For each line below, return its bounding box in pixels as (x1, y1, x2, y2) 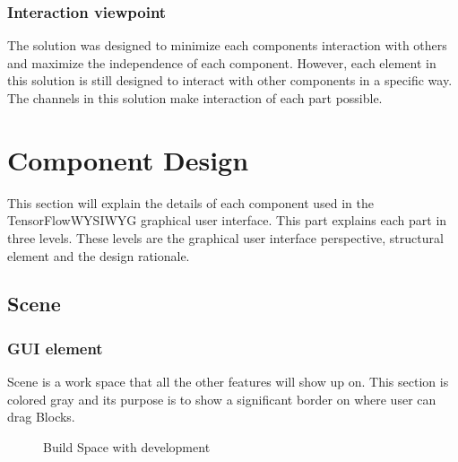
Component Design (7, 141, 249, 178)
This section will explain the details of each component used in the (7, 193, 375, 212)
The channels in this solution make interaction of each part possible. (7, 89, 383, 107)
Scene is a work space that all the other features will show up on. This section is (7, 372, 449, 391)
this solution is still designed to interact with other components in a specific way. (7, 71, 453, 90)
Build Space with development (43, 437, 211, 456)
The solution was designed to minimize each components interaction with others (7, 36, 447, 55)
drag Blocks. (7, 407, 75, 426)
